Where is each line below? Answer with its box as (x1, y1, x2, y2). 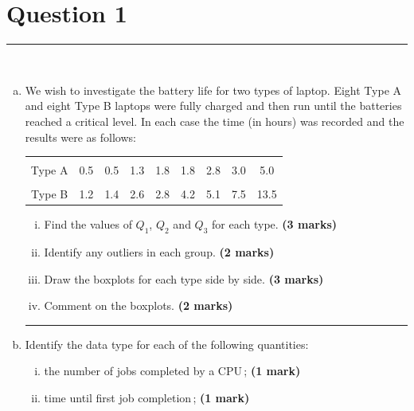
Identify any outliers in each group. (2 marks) (44, 244, 275, 260)
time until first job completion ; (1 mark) (44, 389, 250, 406)
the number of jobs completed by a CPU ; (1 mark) (44, 362, 301, 379)
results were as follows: (25, 128, 136, 145)
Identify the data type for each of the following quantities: (25, 335, 309, 352)
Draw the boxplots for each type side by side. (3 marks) (44, 270, 324, 287)
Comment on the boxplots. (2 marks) (44, 297, 233, 314)
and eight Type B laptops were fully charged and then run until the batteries (25, 97, 402, 114)
